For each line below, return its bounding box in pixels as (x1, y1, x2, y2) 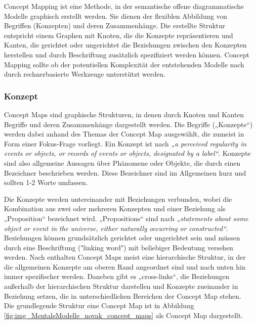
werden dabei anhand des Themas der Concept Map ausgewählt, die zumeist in (4, 129, 244, 139)
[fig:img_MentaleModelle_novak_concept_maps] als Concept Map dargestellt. (4, 310, 243, 320)
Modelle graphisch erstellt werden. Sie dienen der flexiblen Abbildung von (4, 10, 227, 21)
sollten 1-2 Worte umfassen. (4, 177, 88, 187)
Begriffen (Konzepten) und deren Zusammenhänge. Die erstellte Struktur (4, 20, 225, 31)
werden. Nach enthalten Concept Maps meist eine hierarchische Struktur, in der (4, 252, 246, 262)
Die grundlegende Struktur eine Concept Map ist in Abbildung (4, 300, 194, 311)
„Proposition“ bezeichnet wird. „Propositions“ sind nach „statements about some (4, 213, 249, 223)
